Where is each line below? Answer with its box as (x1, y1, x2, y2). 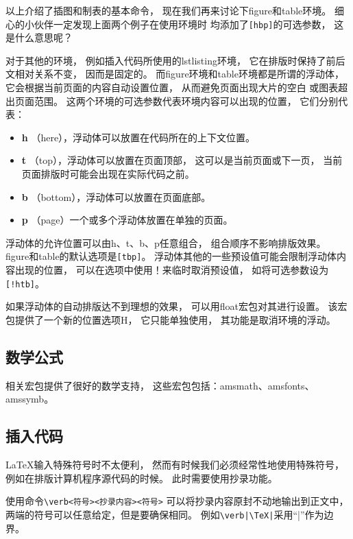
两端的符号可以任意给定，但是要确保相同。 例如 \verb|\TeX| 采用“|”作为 (5, 507, 324, 521)
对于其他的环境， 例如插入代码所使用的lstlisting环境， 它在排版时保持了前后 (5, 53, 345, 67)
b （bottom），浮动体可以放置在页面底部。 (21, 189, 211, 204)
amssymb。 (5, 392, 54, 406)
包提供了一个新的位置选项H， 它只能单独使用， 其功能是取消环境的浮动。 (5, 312, 336, 326)
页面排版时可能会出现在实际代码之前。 (21, 167, 195, 180)
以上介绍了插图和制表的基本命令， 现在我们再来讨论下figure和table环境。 (5, 3, 332, 17)
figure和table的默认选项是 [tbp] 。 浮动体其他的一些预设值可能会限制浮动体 (5, 249, 337, 263)
